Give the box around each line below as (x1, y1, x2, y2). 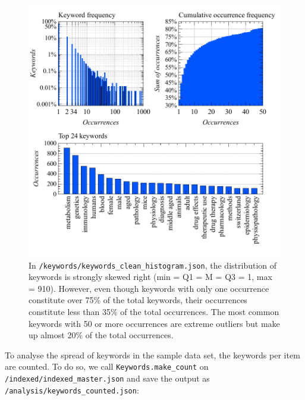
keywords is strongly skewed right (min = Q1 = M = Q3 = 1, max (29, 270, 272, 283)
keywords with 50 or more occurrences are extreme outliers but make (29, 317, 280, 329)
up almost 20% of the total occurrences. (29, 329, 174, 341)
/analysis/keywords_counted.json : (5, 383, 139, 396)
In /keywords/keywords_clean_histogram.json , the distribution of (29, 259, 277, 271)
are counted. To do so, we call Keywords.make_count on (5, 360, 209, 373)
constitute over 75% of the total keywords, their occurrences (29, 294, 247, 306)
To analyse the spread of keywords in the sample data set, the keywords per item (5, 348, 300, 361)
